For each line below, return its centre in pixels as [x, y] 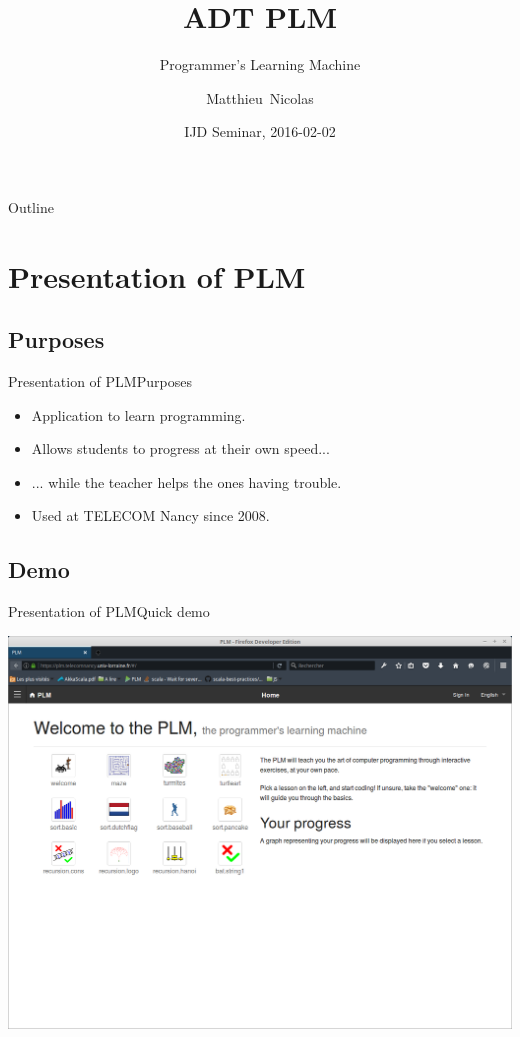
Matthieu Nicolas [260, 97]
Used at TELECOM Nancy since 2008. [150, 515]
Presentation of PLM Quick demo [109, 611]
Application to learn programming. [138, 414]
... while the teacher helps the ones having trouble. [186, 481]
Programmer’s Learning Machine [260, 64]
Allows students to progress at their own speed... [180, 448]
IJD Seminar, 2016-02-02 [260, 131]
